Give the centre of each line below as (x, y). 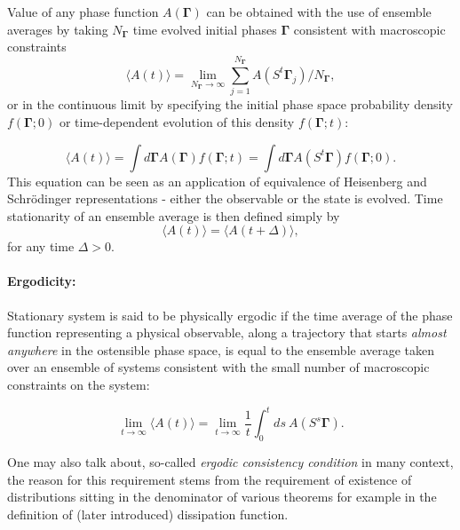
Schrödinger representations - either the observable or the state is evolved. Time (225, 198)
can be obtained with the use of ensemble (319, 12)
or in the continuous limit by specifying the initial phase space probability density (230, 104)
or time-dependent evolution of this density (177, 121)
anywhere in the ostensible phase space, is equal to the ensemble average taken (221, 349)
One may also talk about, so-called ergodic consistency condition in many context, (230, 461)
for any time (41, 246)
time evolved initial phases (205, 29)
